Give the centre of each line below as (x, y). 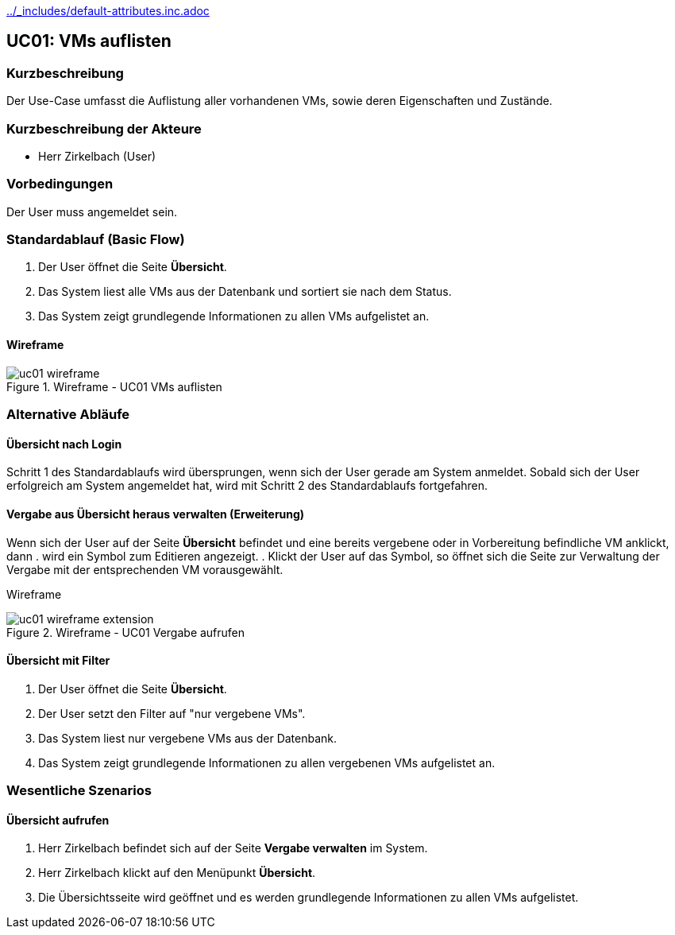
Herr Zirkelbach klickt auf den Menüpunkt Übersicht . (177, 873)
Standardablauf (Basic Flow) (96, 240)
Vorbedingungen (60, 184)
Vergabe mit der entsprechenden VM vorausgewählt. (145, 569)
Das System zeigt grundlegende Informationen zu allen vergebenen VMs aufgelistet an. (267, 762)
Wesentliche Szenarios (79, 791)
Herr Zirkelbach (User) (97, 156)
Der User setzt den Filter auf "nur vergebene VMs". (172, 713)
